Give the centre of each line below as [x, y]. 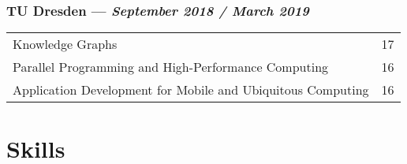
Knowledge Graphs [65, 44]
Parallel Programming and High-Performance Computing [171, 67]
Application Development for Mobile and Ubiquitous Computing [191, 90]
